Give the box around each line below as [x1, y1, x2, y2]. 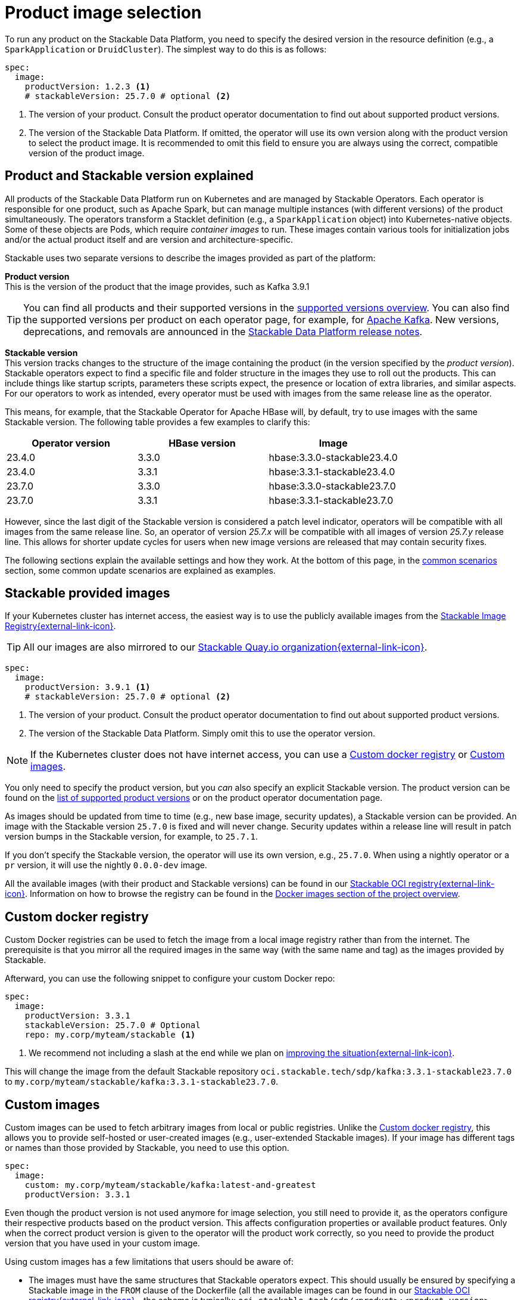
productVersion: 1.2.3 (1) [24, 81, 151, 91]
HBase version [169, 437, 236, 449]
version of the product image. [29, 147, 145, 158]
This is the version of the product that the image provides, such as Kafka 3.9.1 [5, 281, 310, 292]
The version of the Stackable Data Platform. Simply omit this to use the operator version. [29, 728, 376, 739]
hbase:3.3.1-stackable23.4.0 [269, 465, 395, 478]
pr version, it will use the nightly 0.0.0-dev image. [5, 860, 207, 871]
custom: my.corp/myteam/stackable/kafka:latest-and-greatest [24, 1180, 316, 1190]
